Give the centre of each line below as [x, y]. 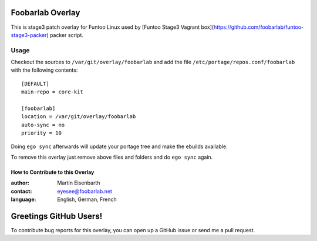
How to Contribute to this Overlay [53, 172]
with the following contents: [44, 70]
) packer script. [65, 35]
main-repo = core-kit [52, 92]
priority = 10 [41, 133]
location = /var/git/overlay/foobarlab [79, 117]
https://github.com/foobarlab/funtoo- [259, 27]
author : [20, 183]
